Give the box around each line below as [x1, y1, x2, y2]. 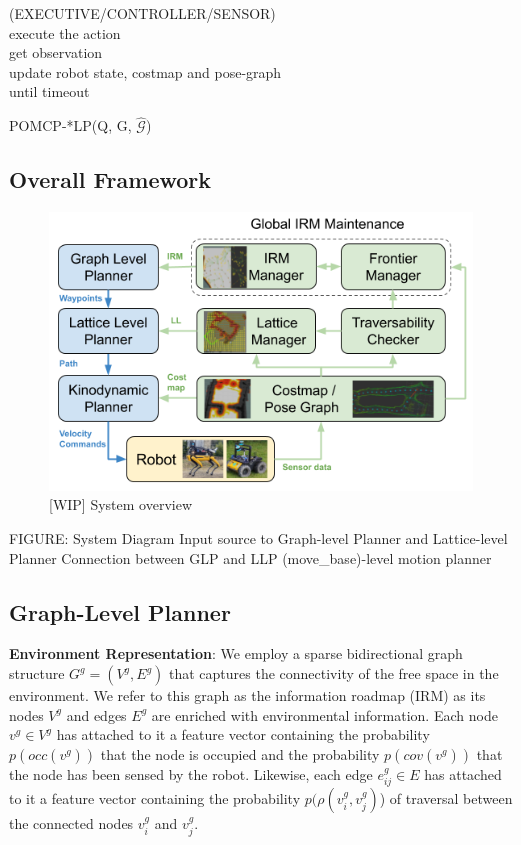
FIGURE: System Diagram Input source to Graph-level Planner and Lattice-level [9, 528, 508, 549]
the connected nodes [9, 813, 134, 834]
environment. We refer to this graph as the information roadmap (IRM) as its [9, 685, 486, 706]
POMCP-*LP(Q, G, [9, 115, 132, 136]
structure [9, 663, 65, 684]
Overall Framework [9, 164, 212, 195]
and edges [66, 704, 127, 725]
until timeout [9, 81, 90, 102]
